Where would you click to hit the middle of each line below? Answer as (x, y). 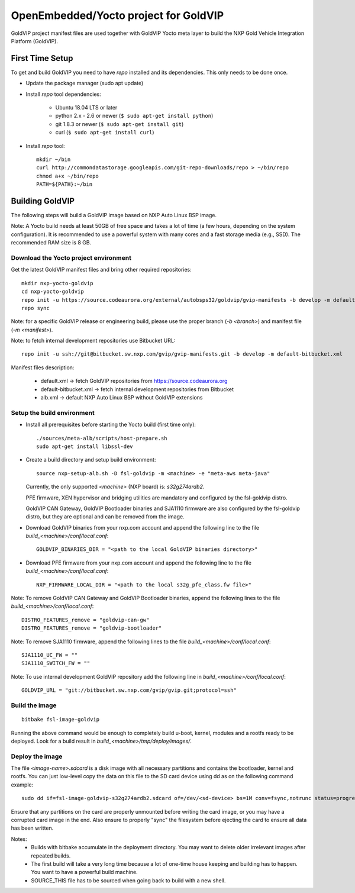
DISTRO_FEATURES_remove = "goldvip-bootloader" (92, 628)
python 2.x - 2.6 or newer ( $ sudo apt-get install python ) (134, 116)
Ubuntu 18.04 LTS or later (86, 108)
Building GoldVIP (43, 201)
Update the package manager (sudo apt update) (85, 83)
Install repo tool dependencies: (63, 94)
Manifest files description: (43, 367)
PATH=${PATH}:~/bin (64, 184)
